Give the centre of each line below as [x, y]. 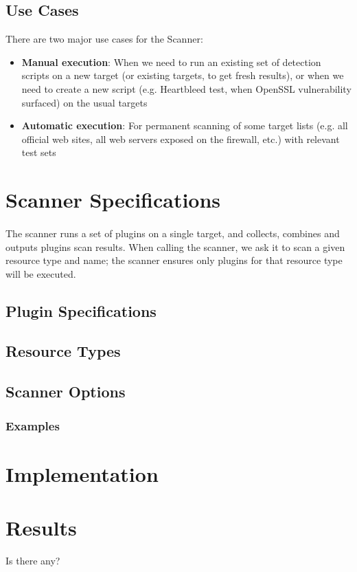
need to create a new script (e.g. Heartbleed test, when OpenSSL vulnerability [186, 88]
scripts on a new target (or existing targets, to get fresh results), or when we [183, 75]
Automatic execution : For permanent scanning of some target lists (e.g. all [185, 125]
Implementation [82, 473]
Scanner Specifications [113, 200]
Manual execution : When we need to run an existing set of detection [171, 62]
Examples [33, 425]
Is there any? [33, 560]
